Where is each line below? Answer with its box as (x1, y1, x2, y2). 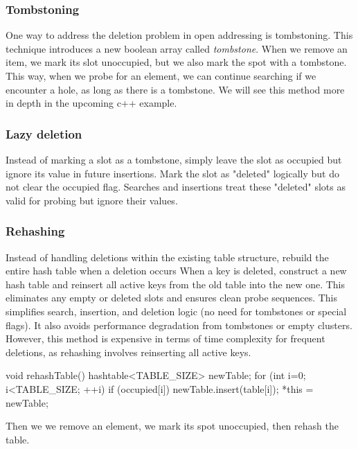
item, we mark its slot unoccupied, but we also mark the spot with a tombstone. (6, 55, 347, 69)
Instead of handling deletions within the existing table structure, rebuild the (6, 249, 329, 264)
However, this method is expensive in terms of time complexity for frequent (6, 331, 325, 346)
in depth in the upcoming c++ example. (6, 96, 177, 110)
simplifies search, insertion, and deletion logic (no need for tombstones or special (6, 303, 347, 318)
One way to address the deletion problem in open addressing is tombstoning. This (6, 28, 353, 42)
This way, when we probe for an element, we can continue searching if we (6, 69, 316, 82)
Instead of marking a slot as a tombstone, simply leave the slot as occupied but (6, 152, 342, 166)
